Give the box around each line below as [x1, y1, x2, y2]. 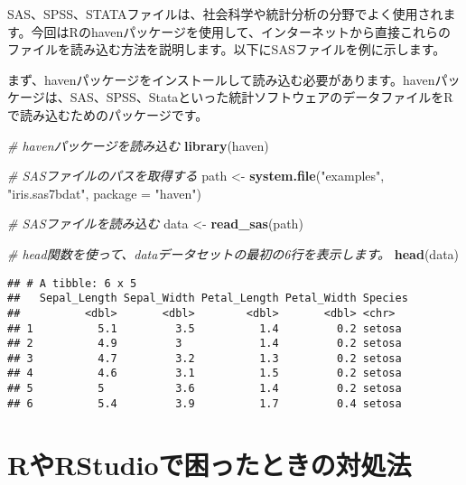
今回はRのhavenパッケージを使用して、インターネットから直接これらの [31, 22, 451, 41]
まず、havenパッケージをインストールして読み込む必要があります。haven [7, 70, 435, 89]
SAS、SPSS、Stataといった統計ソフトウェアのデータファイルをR [70, 88, 453, 107]
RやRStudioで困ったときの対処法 [7, 445, 412, 482]
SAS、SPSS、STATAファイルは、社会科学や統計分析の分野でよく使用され [7, 5, 443, 23]
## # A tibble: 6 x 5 [7, 276, 137, 290]
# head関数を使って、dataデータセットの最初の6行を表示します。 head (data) [7, 244, 460, 263]
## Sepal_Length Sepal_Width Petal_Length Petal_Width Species [7, 292, 408, 305]
